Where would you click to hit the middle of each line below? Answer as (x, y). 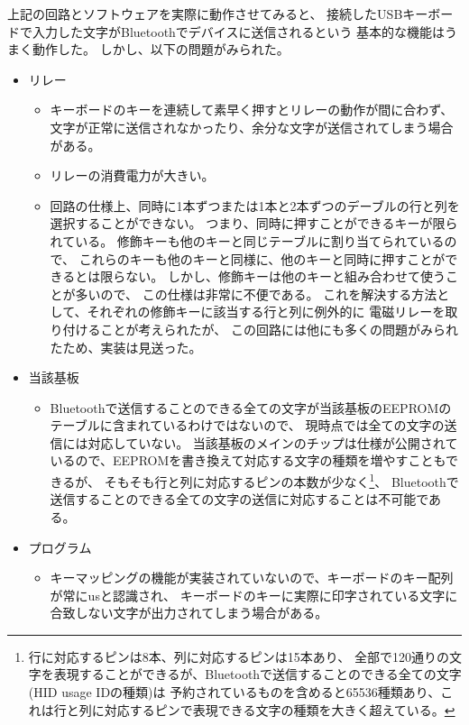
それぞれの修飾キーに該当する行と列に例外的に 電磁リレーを (266, 312)
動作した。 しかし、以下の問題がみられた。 (161, 49)
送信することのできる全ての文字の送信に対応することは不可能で (239, 499)
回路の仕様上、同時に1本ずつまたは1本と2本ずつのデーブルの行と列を (255, 205)
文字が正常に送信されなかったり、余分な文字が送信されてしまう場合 (252, 127)
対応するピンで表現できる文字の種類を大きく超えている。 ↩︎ (280, 709)
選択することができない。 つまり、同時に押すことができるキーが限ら (254, 223)
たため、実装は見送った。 (126, 347)
